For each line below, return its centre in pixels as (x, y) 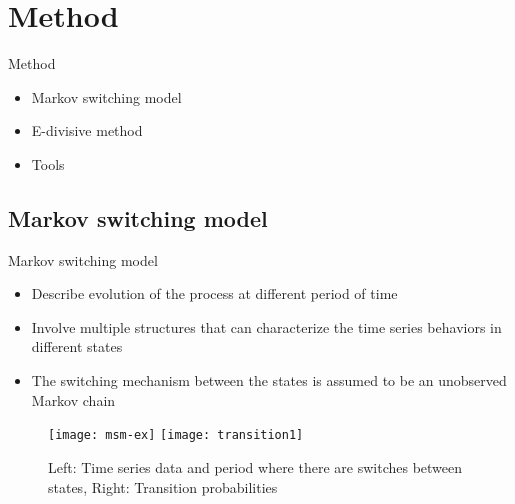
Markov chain (73, 399)
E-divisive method (87, 130)
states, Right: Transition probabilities (163, 486)
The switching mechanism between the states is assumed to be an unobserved (269, 380)
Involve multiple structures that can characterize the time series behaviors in (266, 326)
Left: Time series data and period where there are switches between (255, 466)
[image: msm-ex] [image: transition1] (176, 435)
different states (77, 346)
